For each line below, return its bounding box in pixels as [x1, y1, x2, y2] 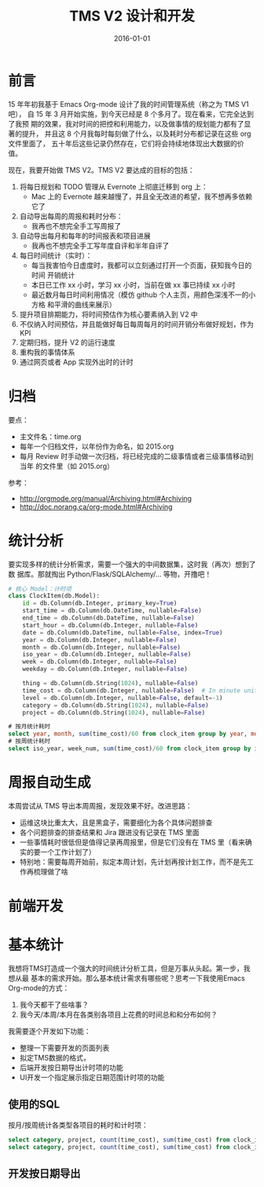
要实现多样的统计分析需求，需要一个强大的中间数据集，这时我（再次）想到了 [8, 559, 256, 569]
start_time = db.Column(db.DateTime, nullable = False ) [22, 606, 202, 615]
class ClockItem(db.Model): [8, 592, 101, 600]
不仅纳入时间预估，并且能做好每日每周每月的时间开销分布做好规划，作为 [19, 319, 254, 328]
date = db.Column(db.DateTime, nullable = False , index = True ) [22, 628, 223, 636]
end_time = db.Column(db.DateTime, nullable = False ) [22, 614, 195, 622]
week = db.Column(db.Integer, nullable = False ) [22, 658, 178, 666]
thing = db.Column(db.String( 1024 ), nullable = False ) [22, 680, 199, 687]
